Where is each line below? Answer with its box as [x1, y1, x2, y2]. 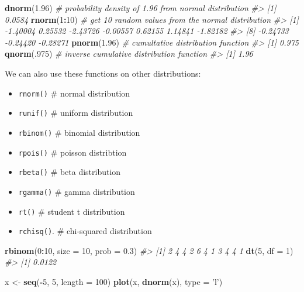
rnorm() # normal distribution [18, 87, 130, 99]
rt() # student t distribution [18, 205, 125, 217]
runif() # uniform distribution [18, 107, 133, 119]
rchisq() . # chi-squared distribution [18, 225, 152, 237]
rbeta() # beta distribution [18, 166, 121, 178]
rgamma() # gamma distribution [18, 185, 135, 197]
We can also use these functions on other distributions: [5, 67, 201, 79]
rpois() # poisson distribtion [18, 146, 127, 158]
